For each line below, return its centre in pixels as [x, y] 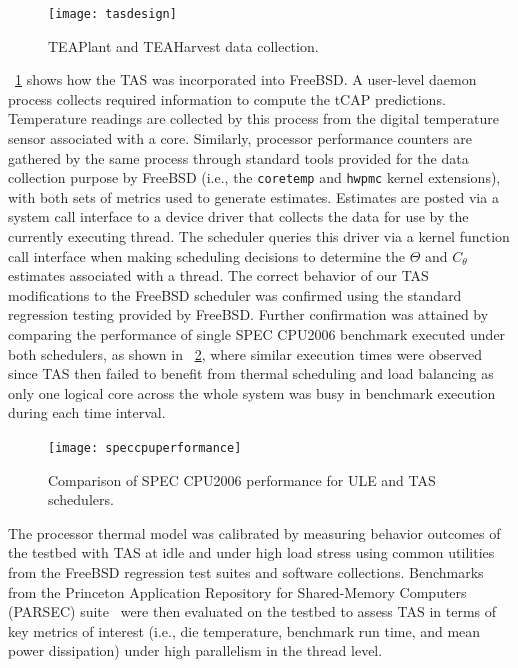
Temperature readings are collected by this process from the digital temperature [253, 118]
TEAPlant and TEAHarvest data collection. [183, 45]
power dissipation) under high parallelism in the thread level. [195, 650]
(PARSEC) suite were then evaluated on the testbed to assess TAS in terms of [252, 611]
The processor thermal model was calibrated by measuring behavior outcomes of [254, 532]
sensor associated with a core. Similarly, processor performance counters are [240, 138]
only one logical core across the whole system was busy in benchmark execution [252, 392]
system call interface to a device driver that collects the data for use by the [238, 216]
